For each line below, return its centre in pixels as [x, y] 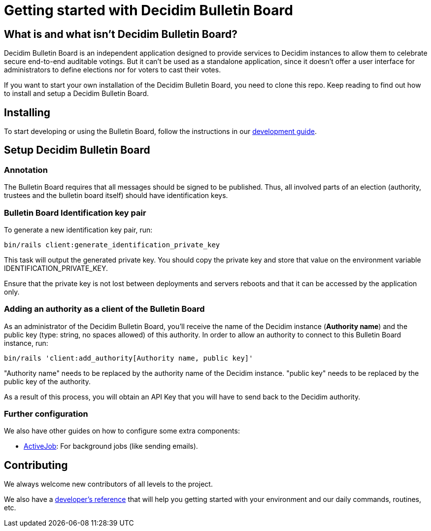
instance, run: [26, 343]
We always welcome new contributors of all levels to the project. [108, 484]
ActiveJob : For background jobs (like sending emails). [111, 446]
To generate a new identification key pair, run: [78, 230]
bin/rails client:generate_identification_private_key [112, 245]
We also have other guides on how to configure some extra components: [122, 431]
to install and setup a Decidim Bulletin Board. [76, 94]
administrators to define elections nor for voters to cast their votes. [113, 70]
